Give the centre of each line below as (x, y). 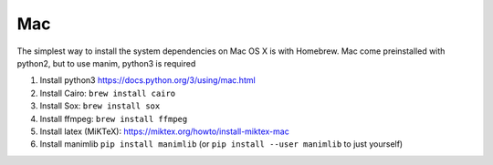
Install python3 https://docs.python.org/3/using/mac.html (147, 80)
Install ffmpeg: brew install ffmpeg (114, 119)
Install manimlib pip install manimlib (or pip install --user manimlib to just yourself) (221, 144)
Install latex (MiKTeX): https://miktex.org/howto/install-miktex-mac (164, 131)
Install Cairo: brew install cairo (108, 93)
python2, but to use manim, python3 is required (106, 63)
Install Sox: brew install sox (100, 106)
